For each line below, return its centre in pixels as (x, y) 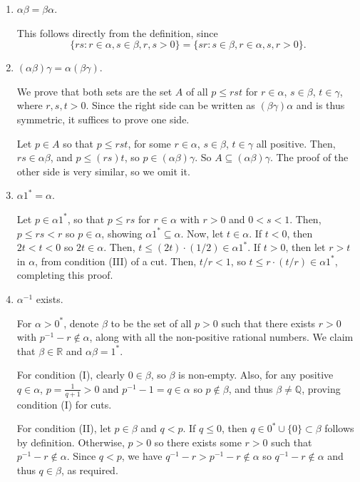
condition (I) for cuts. (64, 404)
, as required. (89, 470)
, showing (122, 233)
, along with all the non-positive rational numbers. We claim (221, 337)
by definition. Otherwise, (71, 442)
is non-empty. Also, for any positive (256, 375)
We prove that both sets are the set (94, 91)
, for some (149, 143)
